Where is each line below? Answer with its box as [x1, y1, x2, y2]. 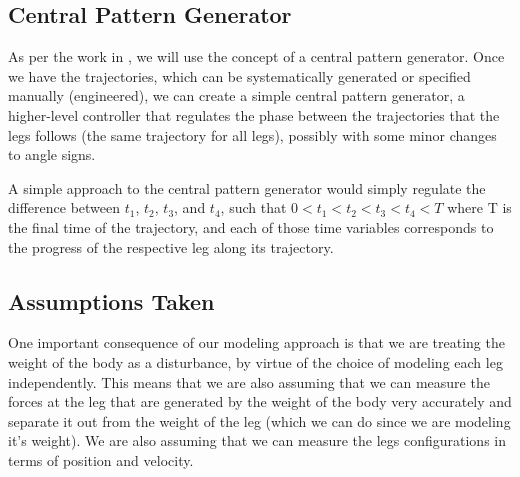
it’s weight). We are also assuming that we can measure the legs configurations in [8, 430, 506, 451]
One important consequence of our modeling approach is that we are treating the [8, 332, 505, 353]
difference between [8, 197, 121, 218]
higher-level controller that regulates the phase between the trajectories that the [8, 104, 500, 125]
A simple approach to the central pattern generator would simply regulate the [8, 177, 486, 198]
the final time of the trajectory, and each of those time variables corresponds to [8, 216, 494, 237]
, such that [220, 197, 287, 218]
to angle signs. [8, 144, 96, 165]
